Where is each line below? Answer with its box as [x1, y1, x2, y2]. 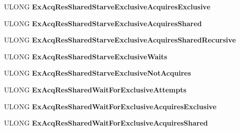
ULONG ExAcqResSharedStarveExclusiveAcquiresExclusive [4, 1, 211, 11]
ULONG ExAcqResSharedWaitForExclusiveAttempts [4, 84, 187, 94]
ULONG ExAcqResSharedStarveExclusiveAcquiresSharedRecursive [4, 35, 236, 45]
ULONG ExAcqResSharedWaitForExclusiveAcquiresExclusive [4, 101, 217, 111]
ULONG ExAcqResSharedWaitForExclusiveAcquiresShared [4, 118, 208, 128]
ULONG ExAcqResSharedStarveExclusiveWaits [4, 51, 167, 61]
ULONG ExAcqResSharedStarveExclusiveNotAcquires [4, 68, 191, 78]
